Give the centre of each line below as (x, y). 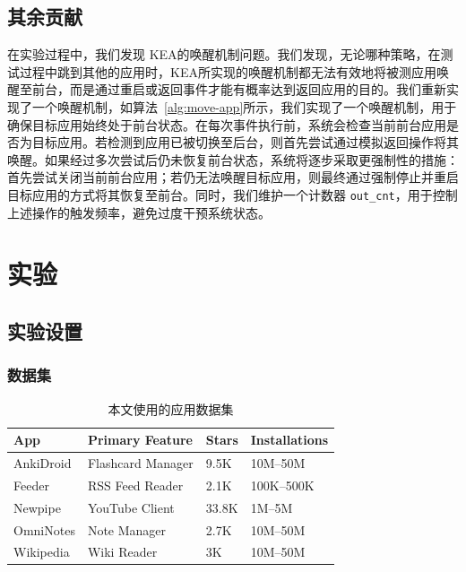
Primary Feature (140, 440)
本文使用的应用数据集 (171, 408)
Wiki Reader (122, 552)
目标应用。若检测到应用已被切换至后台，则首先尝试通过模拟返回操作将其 (245, 142)
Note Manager (127, 529)
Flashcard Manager (140, 463)
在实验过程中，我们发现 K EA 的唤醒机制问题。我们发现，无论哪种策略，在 (224, 54)
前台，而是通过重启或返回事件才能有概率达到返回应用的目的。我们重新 (239, 89)
